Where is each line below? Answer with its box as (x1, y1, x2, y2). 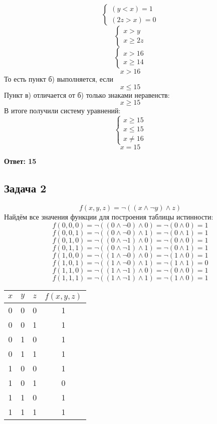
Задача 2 (4, 180, 47, 196)
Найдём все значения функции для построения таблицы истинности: (4, 211, 213, 222)
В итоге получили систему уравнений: (4, 105, 121, 116)
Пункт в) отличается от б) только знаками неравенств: (4, 89, 170, 100)
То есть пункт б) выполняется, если (4, 74, 113, 84)
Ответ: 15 (4, 156, 37, 166)
